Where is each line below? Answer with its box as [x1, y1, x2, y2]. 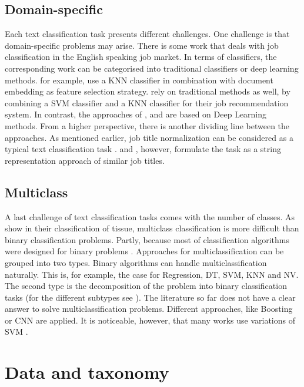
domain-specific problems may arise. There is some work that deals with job [5, 39, 279, 51]
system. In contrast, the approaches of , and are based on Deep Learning [5, 108, 267, 120]
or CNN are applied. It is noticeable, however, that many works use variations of [5, 314, 295, 326]
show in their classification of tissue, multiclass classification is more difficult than [5, 222, 299, 234]
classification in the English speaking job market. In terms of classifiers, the [5, 51, 277, 63]
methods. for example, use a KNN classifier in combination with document [5, 73, 273, 86]
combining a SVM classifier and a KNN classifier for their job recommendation [5, 96, 289, 109]
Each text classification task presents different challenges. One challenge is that [5, 28, 290, 40]
